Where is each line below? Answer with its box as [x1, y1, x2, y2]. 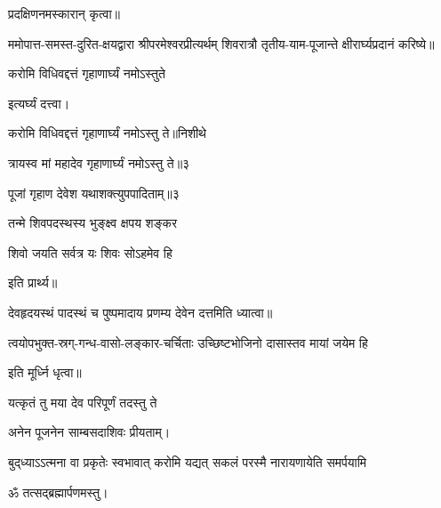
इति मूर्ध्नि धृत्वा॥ [8, 363, 82, 382]
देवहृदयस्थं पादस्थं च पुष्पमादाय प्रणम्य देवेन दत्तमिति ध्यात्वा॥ [8, 302, 273, 321]
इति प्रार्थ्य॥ [8, 273, 58, 292]
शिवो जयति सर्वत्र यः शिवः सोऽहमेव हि [8, 243, 172, 262]
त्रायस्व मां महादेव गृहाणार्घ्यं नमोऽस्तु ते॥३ [8, 153, 190, 172]
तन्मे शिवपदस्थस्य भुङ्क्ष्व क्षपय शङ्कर [8, 214, 178, 232]
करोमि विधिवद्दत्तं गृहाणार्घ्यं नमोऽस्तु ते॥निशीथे [8, 124, 206, 142]
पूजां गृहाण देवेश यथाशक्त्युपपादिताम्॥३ [8, 183, 180, 202]
